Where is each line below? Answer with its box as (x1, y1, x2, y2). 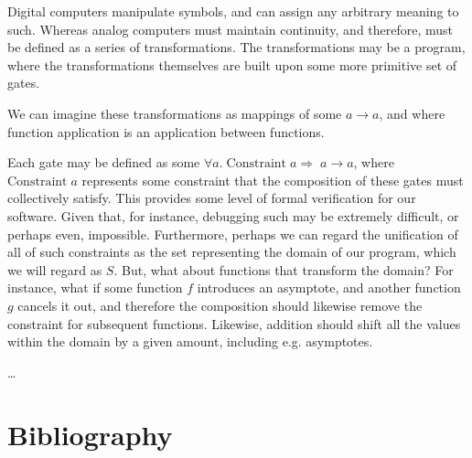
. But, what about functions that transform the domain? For (113, 260, 454, 279)
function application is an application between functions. (7, 122, 325, 141)
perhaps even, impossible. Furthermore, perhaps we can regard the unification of (7, 224, 458, 243)
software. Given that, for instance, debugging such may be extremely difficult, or (7, 206, 459, 225)
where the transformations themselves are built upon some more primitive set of (7, 55, 457, 74)
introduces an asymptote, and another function (197, 278, 461, 297)
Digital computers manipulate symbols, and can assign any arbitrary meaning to (7, 2, 459, 20)
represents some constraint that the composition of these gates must (81, 170, 464, 189)
